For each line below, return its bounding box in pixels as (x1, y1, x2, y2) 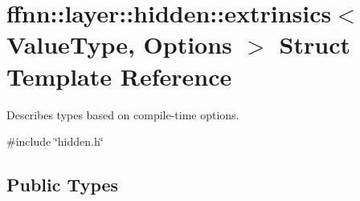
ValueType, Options (6, 28, 232, 61)
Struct (279, 28, 350, 61)
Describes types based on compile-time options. (6, 106, 239, 123)
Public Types (6, 172, 119, 197)
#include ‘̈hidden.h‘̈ (6, 133, 104, 150)
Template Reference (6, 59, 232, 92)
